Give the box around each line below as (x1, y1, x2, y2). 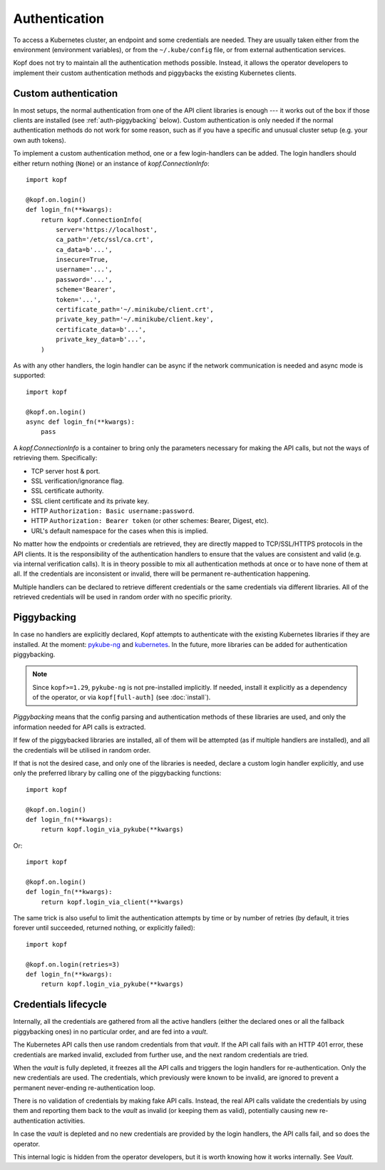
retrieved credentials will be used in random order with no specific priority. (13, 593, 232, 601)
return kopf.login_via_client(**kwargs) (40, 897, 185, 906)
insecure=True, (56, 255, 109, 264)
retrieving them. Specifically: (13, 454, 98, 462)
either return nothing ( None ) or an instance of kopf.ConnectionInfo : (13, 159, 210, 168)
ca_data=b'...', (56, 245, 113, 253)
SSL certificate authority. (31, 487, 104, 495)
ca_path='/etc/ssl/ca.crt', (56, 235, 154, 244)
